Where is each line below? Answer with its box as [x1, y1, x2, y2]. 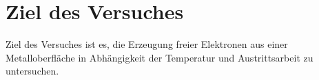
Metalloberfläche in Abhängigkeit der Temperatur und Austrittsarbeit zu [6, 50, 313, 64]
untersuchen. [6, 64, 59, 78]
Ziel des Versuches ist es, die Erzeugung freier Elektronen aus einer [6, 37, 288, 51]
